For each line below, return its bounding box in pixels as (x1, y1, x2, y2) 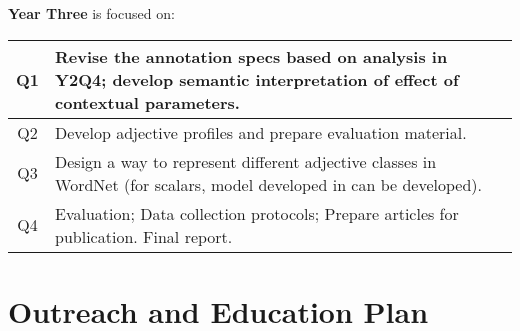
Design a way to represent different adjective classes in (55, 149, 437, 173)
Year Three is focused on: (8, 3, 175, 23)
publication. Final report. (55, 224, 233, 248)
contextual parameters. (55, 90, 240, 114)
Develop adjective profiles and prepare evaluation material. (55, 120, 467, 144)
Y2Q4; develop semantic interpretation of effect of (55, 67, 459, 91)
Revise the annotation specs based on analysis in (55, 44, 448, 68)
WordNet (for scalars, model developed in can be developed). (55, 172, 483, 196)
